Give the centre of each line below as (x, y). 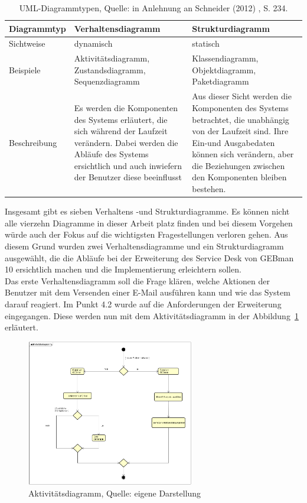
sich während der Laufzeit (121, 131)
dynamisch (93, 43)
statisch (206, 43)
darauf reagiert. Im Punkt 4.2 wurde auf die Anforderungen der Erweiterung (143, 304)
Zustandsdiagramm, (110, 69)
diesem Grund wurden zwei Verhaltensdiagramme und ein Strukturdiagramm (144, 246)
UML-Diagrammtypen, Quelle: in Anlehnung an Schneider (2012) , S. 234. (153, 8)
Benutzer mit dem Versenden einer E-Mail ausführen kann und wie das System (148, 292)
